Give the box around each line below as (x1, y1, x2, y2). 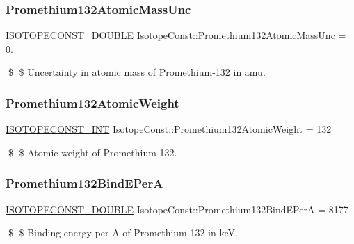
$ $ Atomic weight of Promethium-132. (8, 145, 177, 159)
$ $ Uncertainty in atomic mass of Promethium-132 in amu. (8, 65, 266, 79)
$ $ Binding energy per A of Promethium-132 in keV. (8, 225, 238, 240)
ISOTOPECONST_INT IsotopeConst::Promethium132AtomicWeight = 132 (6, 122, 332, 136)
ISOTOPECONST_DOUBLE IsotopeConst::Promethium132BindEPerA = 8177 (6, 202, 348, 216)
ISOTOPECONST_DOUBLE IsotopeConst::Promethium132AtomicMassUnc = (6, 28, 346, 42)
